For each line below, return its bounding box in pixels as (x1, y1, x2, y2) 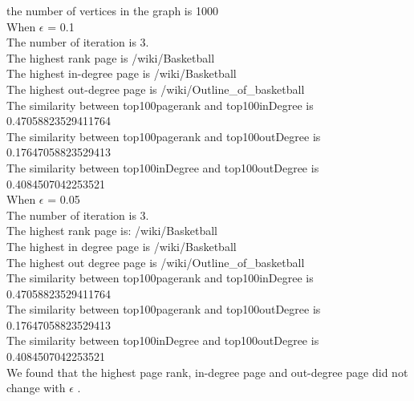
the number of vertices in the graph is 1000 (6, 2, 218, 18)
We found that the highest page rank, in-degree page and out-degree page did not (6, 363, 408, 380)
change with (6, 379, 66, 396)
